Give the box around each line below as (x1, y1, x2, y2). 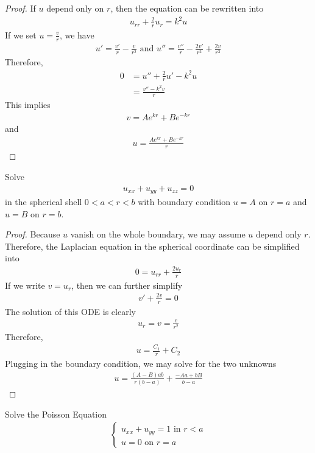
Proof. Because (5, 228, 60, 241)
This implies (5, 98, 51, 111)
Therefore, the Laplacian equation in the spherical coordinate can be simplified (5, 239, 300, 252)
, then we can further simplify (71, 278, 183, 291)
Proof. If (5, 2, 36, 14)
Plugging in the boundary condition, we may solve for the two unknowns (5, 357, 277, 370)
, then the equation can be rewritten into (110, 2, 264, 14)
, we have (59, 28, 94, 41)
